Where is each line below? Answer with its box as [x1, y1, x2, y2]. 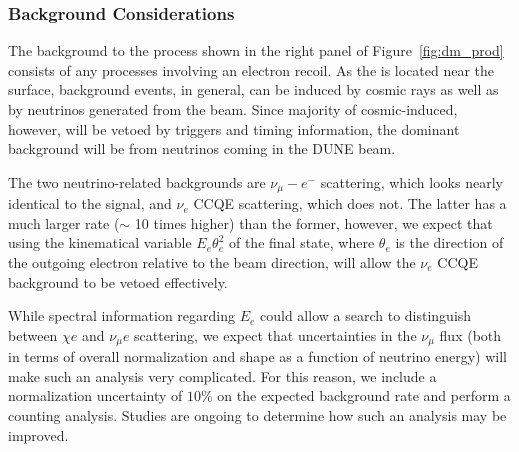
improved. [8, 424, 69, 445]
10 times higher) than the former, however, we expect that [134, 212, 493, 233]
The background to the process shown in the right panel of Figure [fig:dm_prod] [8, 40, 504, 61]
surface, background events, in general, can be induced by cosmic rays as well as [8, 79, 499, 100]
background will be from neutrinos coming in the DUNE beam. [8, 138, 396, 159]
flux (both [439, 324, 502, 345]
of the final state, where [228, 232, 375, 253]
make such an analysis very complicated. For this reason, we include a [8, 365, 437, 386]
